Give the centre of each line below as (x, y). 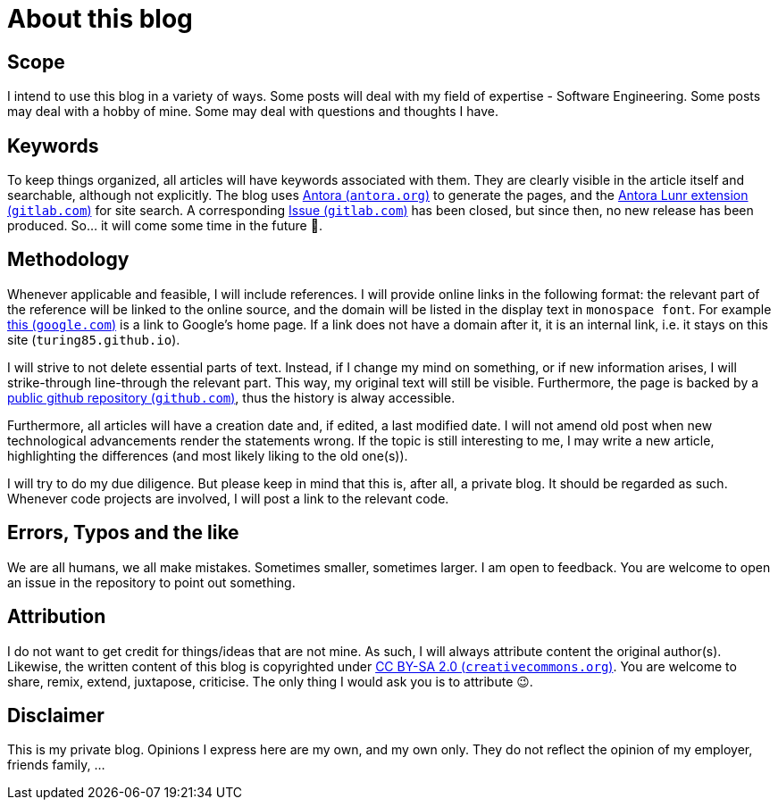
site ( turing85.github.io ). (94, 339)
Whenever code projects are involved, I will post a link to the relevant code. (228, 498)
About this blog (100, 19)
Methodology (68, 260)
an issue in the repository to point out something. (151, 582)
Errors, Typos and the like (123, 533)
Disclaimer (56, 715)
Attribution (57, 617)
